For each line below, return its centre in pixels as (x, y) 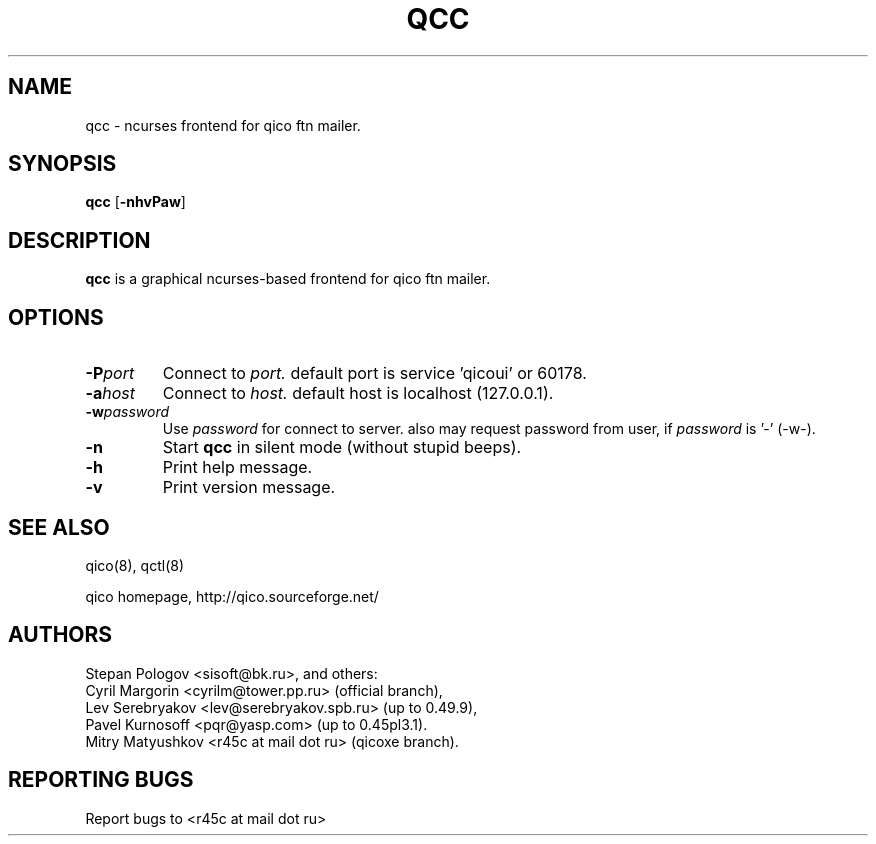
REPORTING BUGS (101, 780)
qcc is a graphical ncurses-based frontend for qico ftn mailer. (288, 279)
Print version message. (249, 487)
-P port (110, 373)
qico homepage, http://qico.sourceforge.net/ (232, 596)
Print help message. (237, 467)
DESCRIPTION (79, 240)
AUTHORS (60, 635)
